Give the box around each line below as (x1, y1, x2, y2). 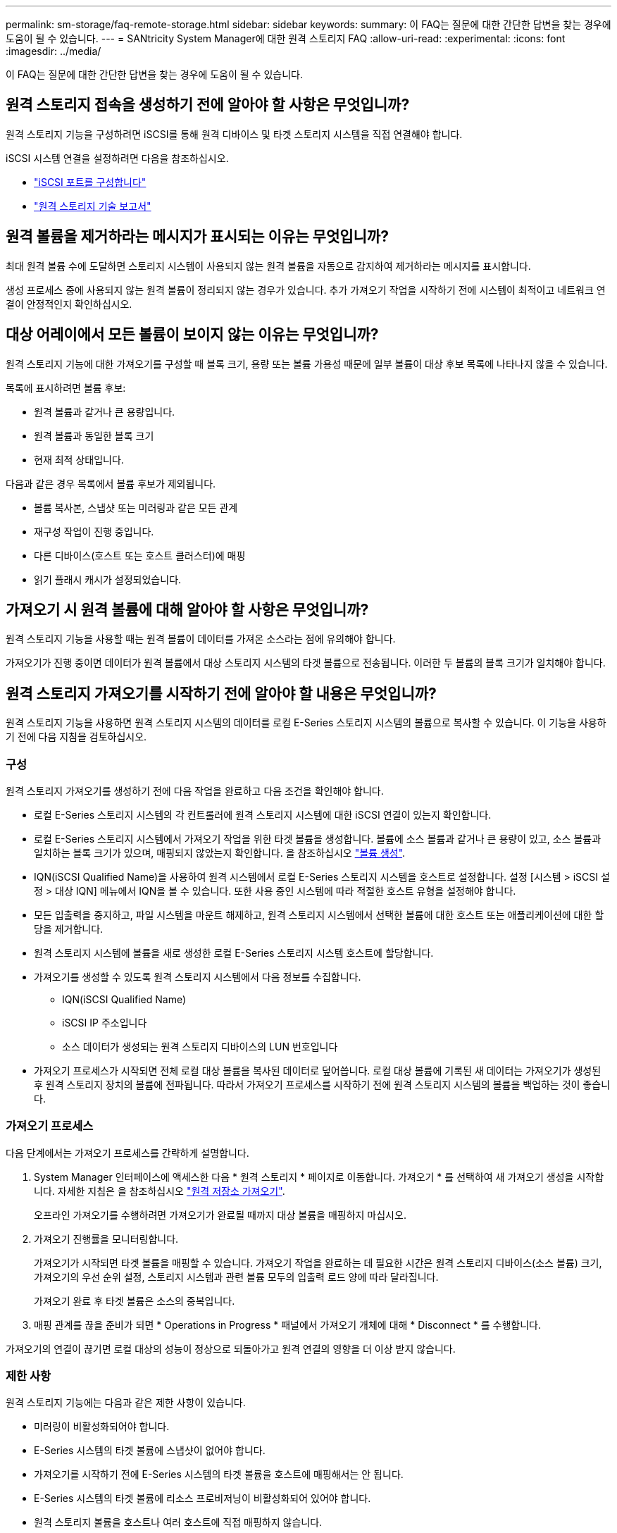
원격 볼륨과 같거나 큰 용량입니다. (34, 405, 175, 418)
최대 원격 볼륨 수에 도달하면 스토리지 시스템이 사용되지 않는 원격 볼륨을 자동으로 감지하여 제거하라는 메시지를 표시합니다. (6, 259, 531, 272)
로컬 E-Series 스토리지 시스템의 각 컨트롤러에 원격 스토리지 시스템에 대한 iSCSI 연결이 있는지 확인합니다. (34, 808, 492, 821)
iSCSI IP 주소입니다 (62, 1016, 147, 1029)
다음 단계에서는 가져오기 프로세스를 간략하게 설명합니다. (6, 1146, 249, 1159)
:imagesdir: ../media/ (6, 45, 101, 57)
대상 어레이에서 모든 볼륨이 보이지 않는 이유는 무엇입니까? (6, 325, 379, 344)
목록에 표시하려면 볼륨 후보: (6, 381, 126, 394)
